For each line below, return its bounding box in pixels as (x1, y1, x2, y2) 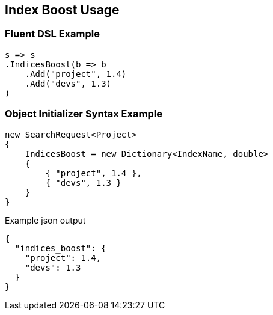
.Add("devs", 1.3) (25, 78, 112, 88)
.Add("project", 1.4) (25, 69, 127, 79)
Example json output (5, 215, 86, 225)
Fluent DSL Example (5, 28, 100, 40)
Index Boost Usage (5, 2, 120, 17)
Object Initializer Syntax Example (5, 108, 162, 120)
